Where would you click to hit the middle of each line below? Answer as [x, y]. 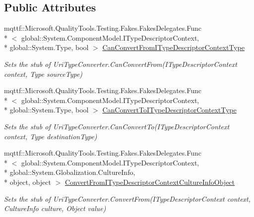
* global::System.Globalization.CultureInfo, [70, 172]
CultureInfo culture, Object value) [55, 208]
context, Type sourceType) [43, 74]
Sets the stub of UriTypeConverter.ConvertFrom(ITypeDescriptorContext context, [127, 198]
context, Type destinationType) [51, 136]
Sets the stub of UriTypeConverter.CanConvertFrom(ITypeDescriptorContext [121, 64]
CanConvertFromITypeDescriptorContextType [173, 47]
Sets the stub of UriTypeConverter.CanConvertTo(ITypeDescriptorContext [117, 126]
